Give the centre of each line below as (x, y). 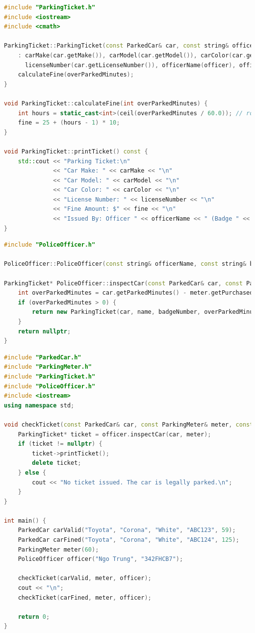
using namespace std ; (39, 405)
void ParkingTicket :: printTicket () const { (76, 151)
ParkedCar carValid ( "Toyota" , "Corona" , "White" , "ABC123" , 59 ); (127, 530)
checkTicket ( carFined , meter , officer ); (85, 597)
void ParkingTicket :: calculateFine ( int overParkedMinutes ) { (106, 103)
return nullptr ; (44, 331)
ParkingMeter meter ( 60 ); (58, 549)
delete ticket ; (57, 463)
